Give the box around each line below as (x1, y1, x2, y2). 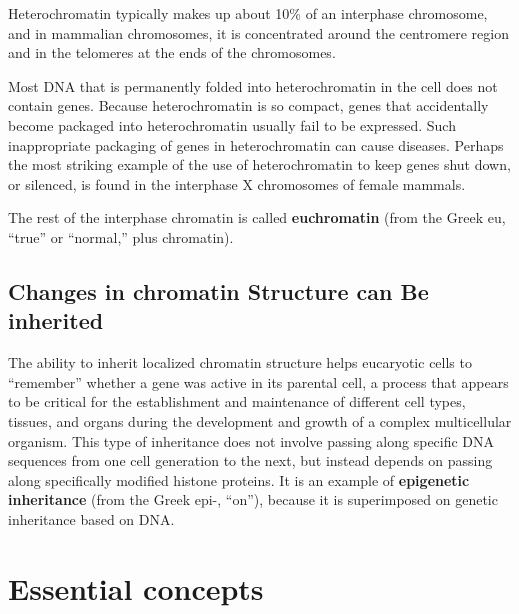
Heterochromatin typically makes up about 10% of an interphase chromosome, (8, 3, 488, 23)
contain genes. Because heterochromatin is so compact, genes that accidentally (8, 95, 489, 116)
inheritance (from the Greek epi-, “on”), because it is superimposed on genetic (8, 489, 498, 510)
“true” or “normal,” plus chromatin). (8, 226, 234, 247)
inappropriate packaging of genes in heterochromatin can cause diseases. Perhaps (8, 134, 504, 155)
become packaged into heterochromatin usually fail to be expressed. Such (8, 114, 456, 135)
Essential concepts (8, 567, 264, 608)
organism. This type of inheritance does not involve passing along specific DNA (8, 430, 495, 451)
